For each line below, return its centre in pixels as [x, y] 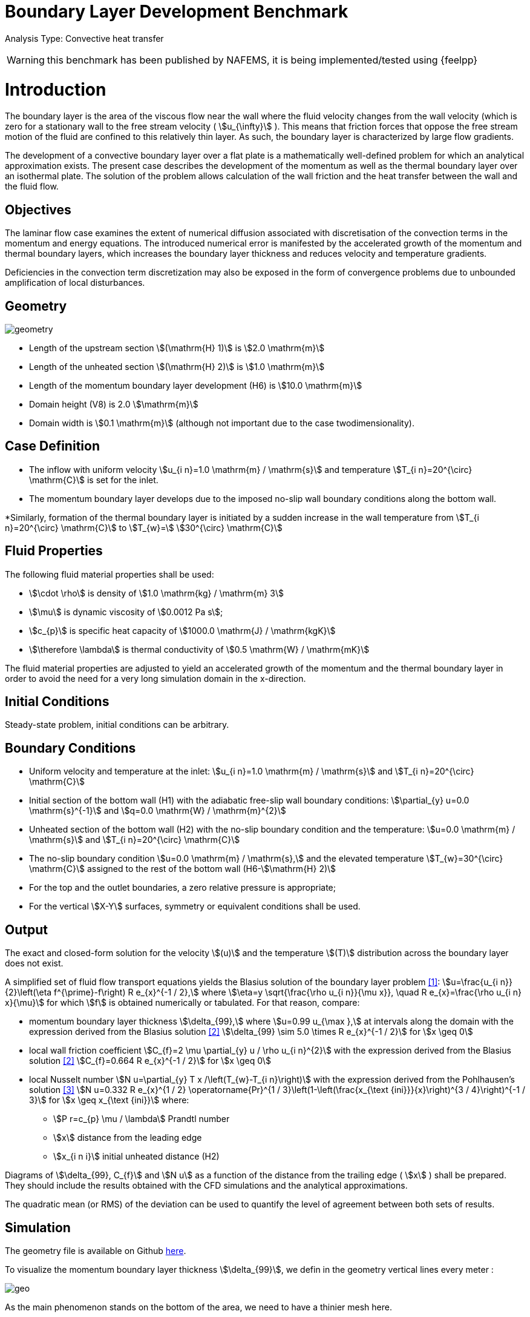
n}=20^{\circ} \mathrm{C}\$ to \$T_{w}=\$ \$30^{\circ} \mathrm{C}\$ [144, 527]
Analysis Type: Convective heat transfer [84, 38]
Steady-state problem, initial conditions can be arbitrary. [117, 725]
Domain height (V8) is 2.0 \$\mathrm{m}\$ [114, 404]
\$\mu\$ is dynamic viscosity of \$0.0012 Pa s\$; [126, 612]
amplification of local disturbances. [75, 283]
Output [26, 929]
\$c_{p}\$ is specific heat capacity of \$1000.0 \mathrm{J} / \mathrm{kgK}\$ [182, 630]
